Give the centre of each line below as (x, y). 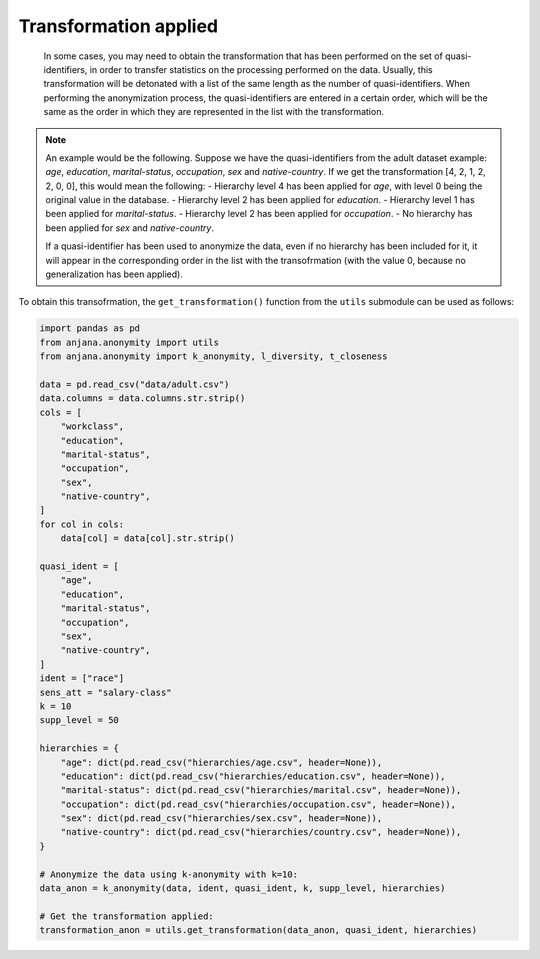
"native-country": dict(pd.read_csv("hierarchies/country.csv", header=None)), (261, 832)
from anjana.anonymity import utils (129, 342)
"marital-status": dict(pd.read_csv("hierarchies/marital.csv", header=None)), (261, 790)
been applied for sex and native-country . (130, 227)
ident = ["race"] (82, 678)
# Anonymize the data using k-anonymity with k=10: (169, 874)
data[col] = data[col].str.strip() (147, 538)
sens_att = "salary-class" (105, 692)
